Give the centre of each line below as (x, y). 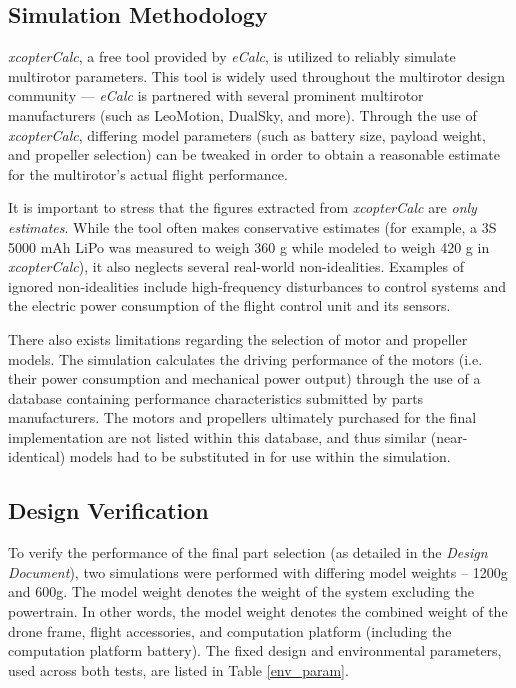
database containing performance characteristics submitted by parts (216, 397)
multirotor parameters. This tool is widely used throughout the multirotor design (256, 75)
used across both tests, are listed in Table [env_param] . (178, 669)
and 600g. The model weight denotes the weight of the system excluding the (241, 591)
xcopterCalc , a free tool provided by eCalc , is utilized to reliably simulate (232, 56)
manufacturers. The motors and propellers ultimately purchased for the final (242, 417)
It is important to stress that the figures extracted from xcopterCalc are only (242, 207)
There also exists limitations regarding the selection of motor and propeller (238, 338)
